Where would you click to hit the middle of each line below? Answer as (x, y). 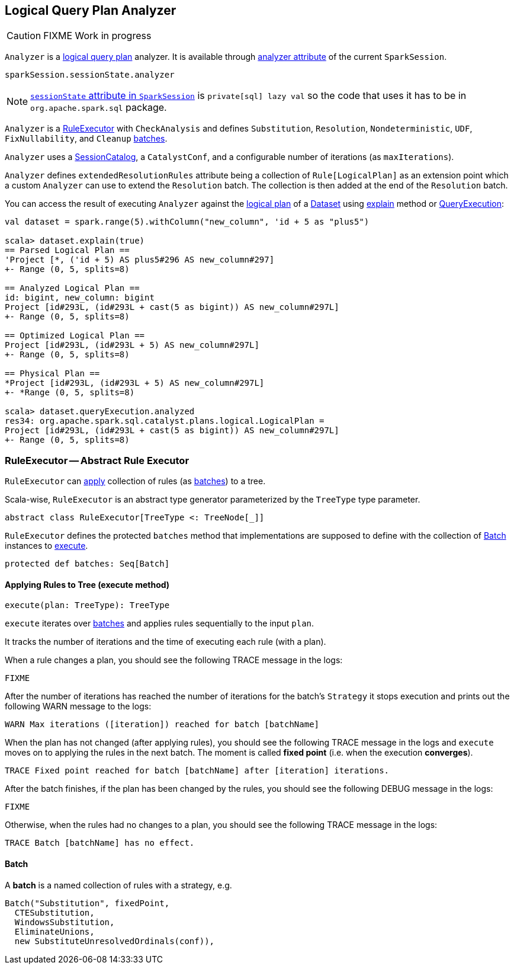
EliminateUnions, (54, 931)
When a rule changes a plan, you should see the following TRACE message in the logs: (174, 660)
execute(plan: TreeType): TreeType (87, 605)
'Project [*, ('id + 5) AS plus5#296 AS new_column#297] (140, 260)
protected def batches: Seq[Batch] (87, 564)
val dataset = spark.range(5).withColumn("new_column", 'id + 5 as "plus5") (187, 222)
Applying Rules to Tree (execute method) (87, 584)
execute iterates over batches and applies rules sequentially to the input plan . (160, 623)
